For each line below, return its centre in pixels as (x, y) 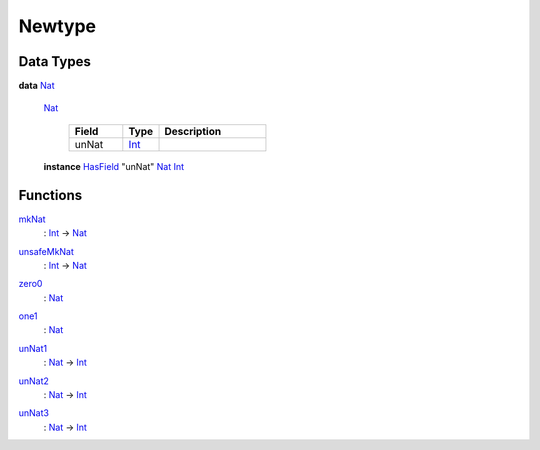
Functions (50, 195)
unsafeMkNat (46, 251)
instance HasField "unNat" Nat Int (114, 166)
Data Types (55, 61)
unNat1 (33, 348)
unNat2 (34, 381)
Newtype (57, 26)
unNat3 (34, 413)
